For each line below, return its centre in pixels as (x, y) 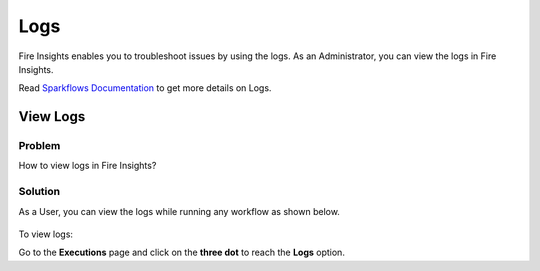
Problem (39, 146)
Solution (39, 192)
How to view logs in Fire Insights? (87, 166)
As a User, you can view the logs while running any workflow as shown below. (179, 211)
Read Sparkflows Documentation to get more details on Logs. (145, 88)
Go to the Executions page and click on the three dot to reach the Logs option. (181, 252)
